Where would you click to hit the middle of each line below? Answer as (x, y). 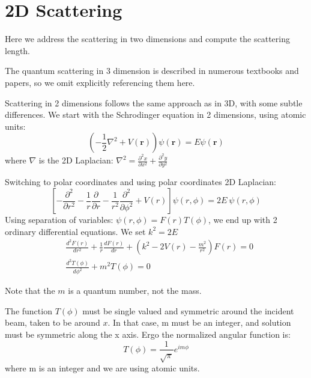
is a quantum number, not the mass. (135, 291)
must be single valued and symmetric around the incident (188, 310)
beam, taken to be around (53, 322)
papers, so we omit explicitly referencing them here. (100, 82)
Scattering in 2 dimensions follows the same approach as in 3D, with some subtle (154, 102)
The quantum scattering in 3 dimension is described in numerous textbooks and (152, 71)
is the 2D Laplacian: (76, 160)
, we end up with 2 (243, 220)
